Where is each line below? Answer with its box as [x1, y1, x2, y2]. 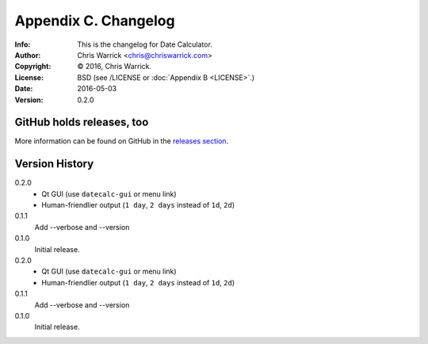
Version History [14, 157, 94, 170]
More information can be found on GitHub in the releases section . [14, 136, 229, 146]
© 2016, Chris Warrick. [77, 62, 152, 71]
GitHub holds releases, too [14, 116, 149, 129]
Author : [14, 50, 41, 59]
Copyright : [14, 62, 52, 71]
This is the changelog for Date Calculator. [77, 40, 213, 49]
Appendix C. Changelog [14, 12, 175, 29]
